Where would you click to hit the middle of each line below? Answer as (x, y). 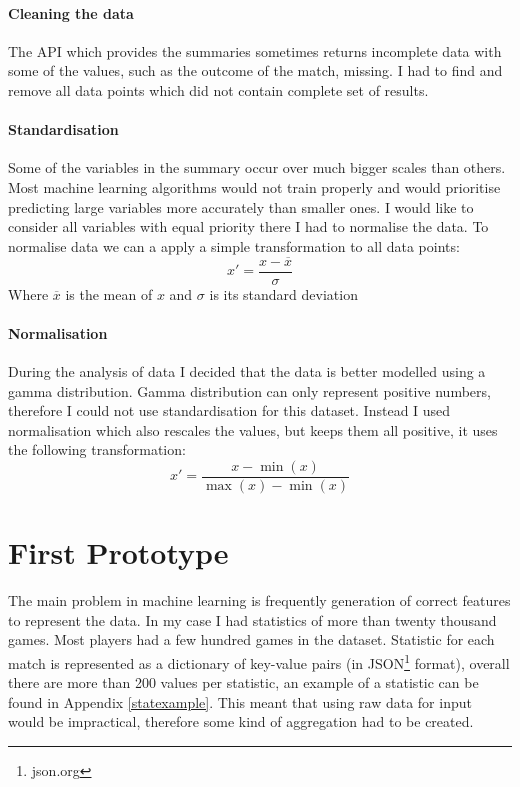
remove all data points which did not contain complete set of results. (218, 89)
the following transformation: (97, 449)
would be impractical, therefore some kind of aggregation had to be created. (241, 721)
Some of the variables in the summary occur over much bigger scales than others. (257, 167)
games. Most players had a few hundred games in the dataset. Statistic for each (251, 639)
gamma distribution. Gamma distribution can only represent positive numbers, (249, 390)
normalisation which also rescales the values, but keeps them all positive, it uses (253, 429)
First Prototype (118, 552)
